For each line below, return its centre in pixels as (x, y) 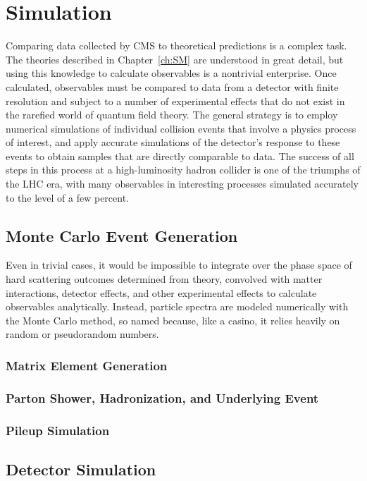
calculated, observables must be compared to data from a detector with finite (172, 86)
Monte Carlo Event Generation (122, 235)
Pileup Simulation (58, 430)
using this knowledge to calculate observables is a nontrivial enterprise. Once (171, 73)
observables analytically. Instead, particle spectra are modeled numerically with (177, 306)
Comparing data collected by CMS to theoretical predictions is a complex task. (176, 45)
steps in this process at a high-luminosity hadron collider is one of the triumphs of (183, 170)
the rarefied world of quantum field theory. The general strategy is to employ (172, 115)
